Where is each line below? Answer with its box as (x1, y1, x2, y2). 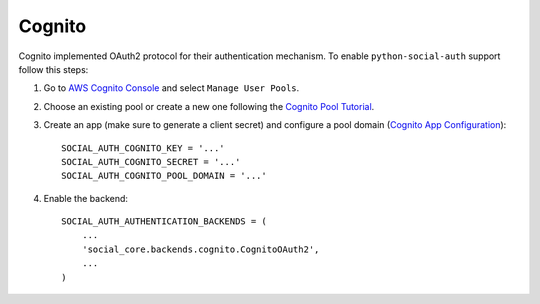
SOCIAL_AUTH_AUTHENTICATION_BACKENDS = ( (61, 216, 267, 227)
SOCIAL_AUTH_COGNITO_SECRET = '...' (61, 156, 241, 167)
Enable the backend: (43, 192, 129, 204)
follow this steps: (18, 63, 89, 75)
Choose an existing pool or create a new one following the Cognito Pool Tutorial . (43, 100, 375, 112)
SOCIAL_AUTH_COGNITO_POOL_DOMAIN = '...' (61, 170, 267, 182)
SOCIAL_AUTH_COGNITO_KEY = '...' (61, 142, 225, 154)
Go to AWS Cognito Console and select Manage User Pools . (43, 82, 300, 94)
